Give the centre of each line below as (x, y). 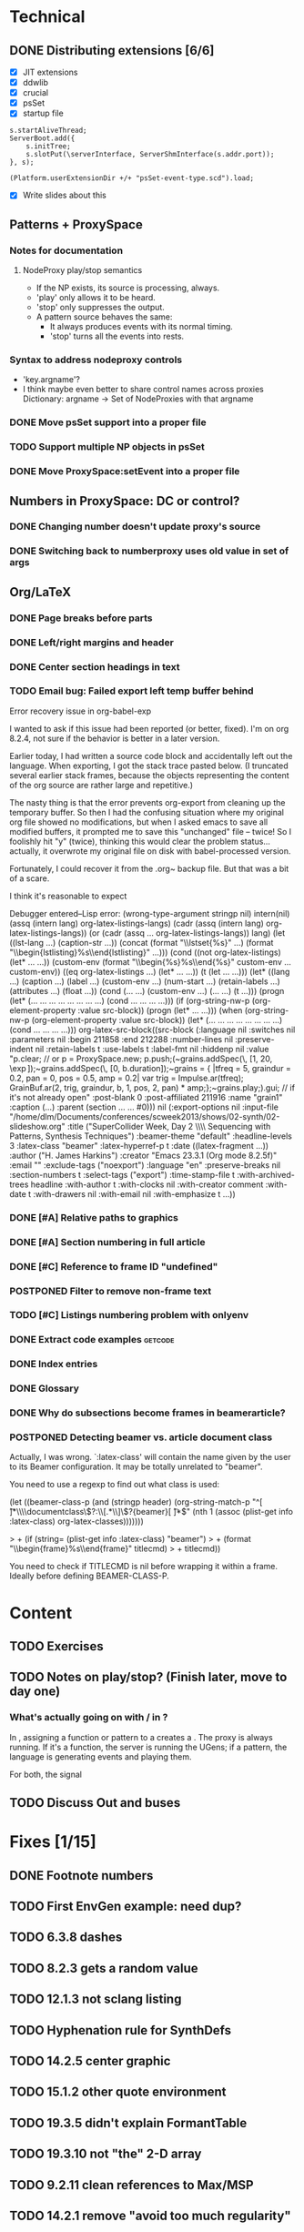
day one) (35, 1692)
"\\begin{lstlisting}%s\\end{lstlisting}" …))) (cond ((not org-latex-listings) (146, 952)
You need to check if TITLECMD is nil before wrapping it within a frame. (144, 1567)
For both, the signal (46, 1774)
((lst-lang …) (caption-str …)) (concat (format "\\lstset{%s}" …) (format (142, 942)
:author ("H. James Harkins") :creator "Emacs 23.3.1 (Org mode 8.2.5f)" (143, 1155)
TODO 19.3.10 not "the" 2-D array (106, 2154)
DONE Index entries (54, 1365)
